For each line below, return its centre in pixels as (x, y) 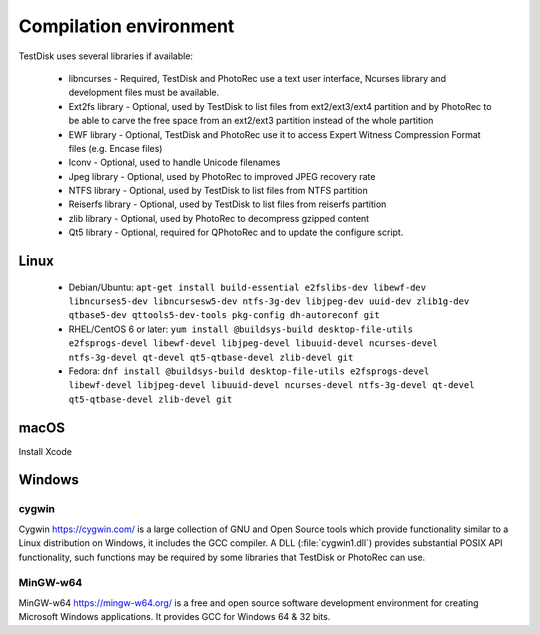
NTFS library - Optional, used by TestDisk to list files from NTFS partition (218, 191)
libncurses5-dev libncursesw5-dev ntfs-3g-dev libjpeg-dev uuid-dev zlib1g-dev (269, 301)
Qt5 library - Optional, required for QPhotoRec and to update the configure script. (236, 232)
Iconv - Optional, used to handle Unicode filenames (174, 162)
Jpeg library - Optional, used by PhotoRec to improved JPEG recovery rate (222, 176)
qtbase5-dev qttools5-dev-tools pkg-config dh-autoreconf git (224, 315)
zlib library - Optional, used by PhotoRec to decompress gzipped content (219, 218)
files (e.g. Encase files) (115, 148)
